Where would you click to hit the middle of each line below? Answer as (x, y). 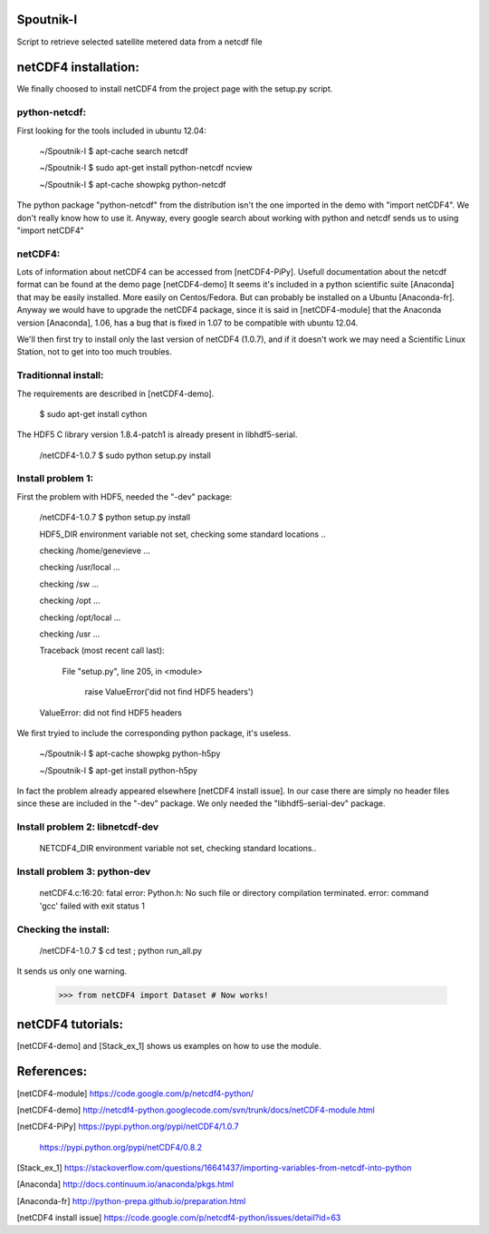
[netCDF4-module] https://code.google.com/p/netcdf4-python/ (135, 1093)
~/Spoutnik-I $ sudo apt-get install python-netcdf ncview (146, 168)
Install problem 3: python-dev (84, 872)
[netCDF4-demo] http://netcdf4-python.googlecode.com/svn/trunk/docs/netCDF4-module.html (196, 1110)
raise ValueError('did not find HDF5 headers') (169, 692)
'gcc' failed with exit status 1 (92, 906)
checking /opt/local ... (80, 617)
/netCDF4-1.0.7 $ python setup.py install (115, 518)
